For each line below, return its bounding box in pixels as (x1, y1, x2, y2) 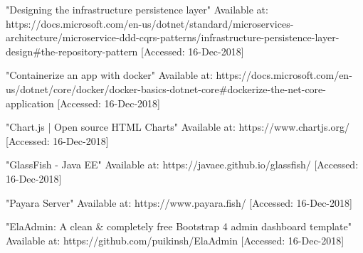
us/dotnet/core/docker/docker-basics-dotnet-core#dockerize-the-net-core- (6, 81, 326, 96)
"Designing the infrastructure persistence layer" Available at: (6, 2, 268, 16)
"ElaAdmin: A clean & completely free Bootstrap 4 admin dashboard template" (6, 219, 352, 234)
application (6, 95, 54, 110)
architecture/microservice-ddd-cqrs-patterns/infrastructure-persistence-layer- (6, 30, 340, 45)
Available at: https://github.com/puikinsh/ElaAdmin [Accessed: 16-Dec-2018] (6, 232, 344, 247)
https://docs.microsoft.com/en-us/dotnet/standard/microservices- (6, 16, 294, 31)
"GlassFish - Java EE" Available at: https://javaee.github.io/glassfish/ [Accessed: (6, 157, 359, 172)
